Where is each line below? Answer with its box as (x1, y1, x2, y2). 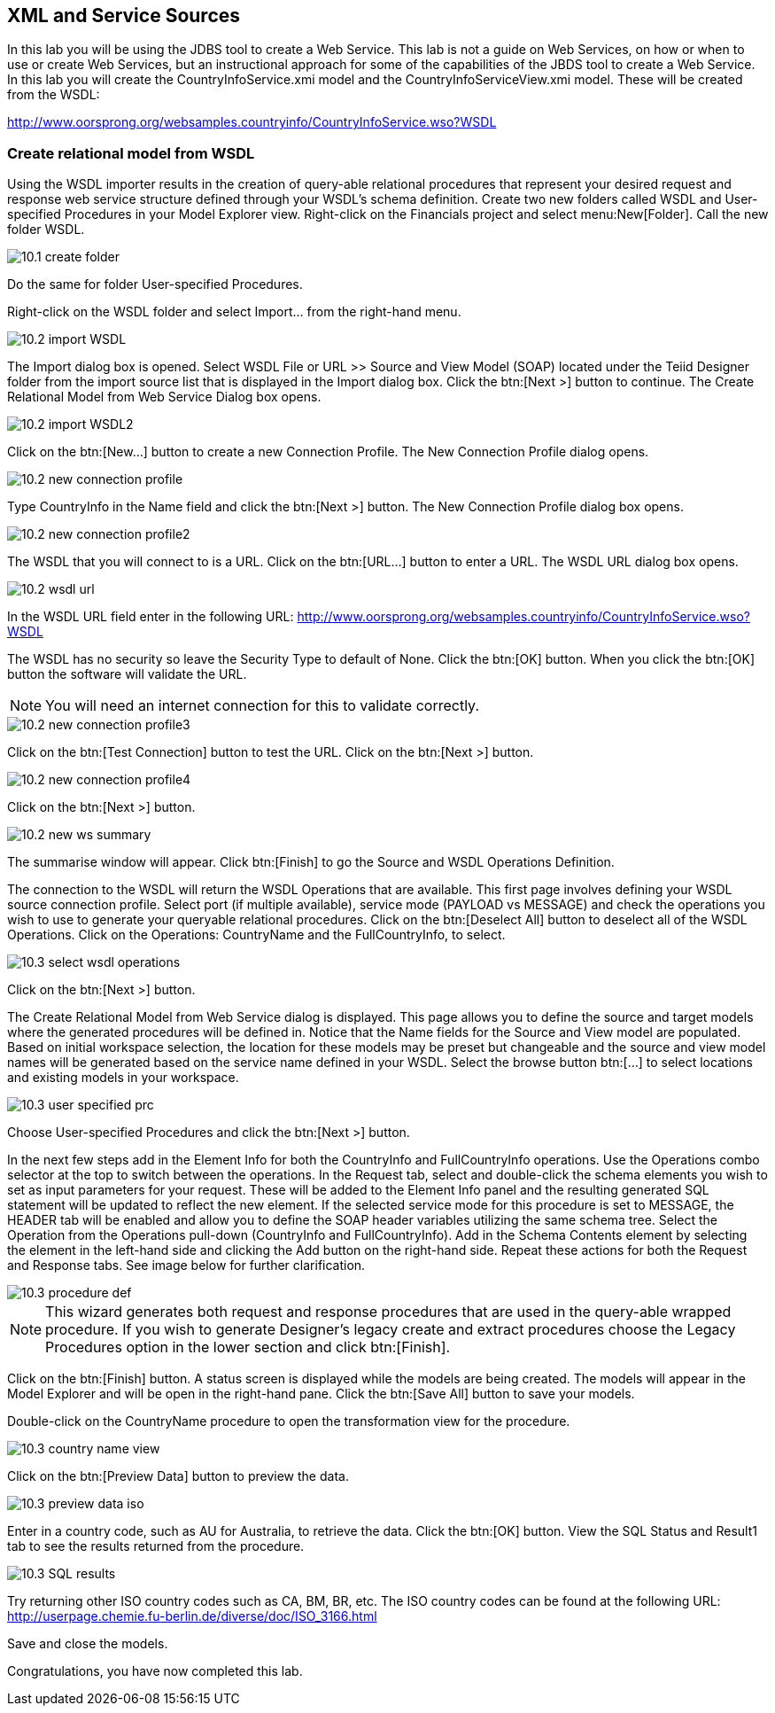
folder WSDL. (7, 222, 85, 237)
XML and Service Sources (7, 4, 241, 27)
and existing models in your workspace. (7, 1070, 239, 1086)
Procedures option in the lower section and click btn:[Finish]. (45, 1338, 451, 1357)
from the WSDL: (7, 87, 100, 103)
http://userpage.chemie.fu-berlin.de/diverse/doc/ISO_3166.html (7, 1608, 377, 1624)
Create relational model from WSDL (7, 144, 255, 162)
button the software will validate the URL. (7, 666, 247, 682)
